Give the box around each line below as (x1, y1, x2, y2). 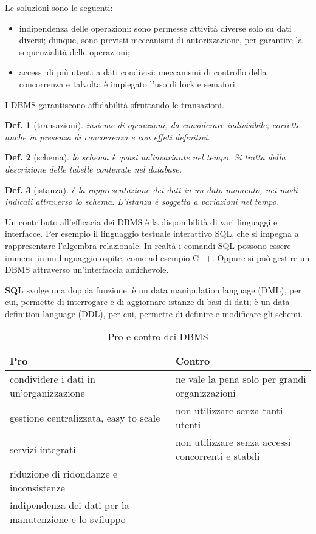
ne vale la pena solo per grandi (175, 372, 306, 386)
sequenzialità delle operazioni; (19, 45, 130, 58)
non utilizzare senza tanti (175, 403, 283, 418)
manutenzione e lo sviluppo (10, 512, 126, 527)
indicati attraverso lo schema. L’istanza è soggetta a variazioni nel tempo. (5, 195, 280, 208)
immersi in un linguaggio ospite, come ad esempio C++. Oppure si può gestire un (5, 251, 310, 264)
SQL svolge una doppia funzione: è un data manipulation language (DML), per (5, 283, 301, 296)
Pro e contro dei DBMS (108, 329, 208, 344)
